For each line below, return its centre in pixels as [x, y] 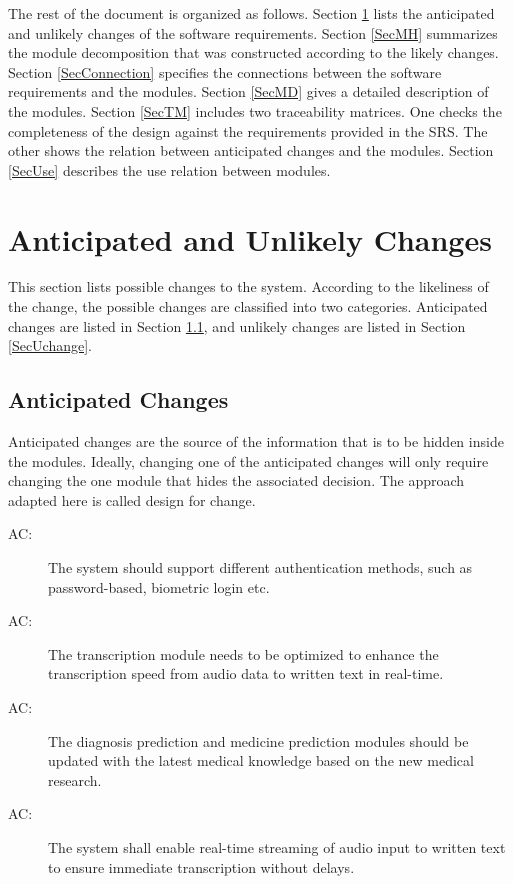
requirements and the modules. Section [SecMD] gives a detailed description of [248, 91]
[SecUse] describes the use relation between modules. [169, 169]
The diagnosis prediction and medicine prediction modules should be [258, 740]
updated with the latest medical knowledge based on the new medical [261, 760]
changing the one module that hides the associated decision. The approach [236, 480]
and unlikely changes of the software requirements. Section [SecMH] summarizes [253, 32]
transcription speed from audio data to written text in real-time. [246, 673]
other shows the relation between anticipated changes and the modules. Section [251, 150]
